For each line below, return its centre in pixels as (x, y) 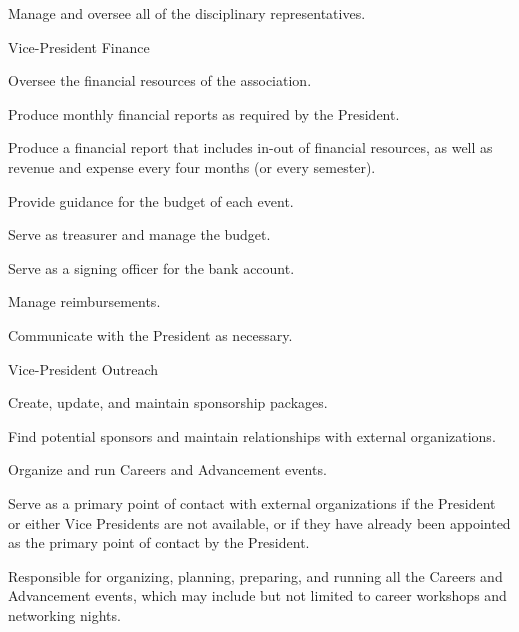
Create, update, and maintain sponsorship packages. (168, 402)
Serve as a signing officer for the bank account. (151, 267)
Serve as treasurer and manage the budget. (139, 234)
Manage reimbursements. (84, 301)
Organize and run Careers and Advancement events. (167, 469)
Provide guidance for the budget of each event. (151, 200)
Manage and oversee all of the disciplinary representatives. (187, 13)
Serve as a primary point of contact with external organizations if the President (252, 502)
